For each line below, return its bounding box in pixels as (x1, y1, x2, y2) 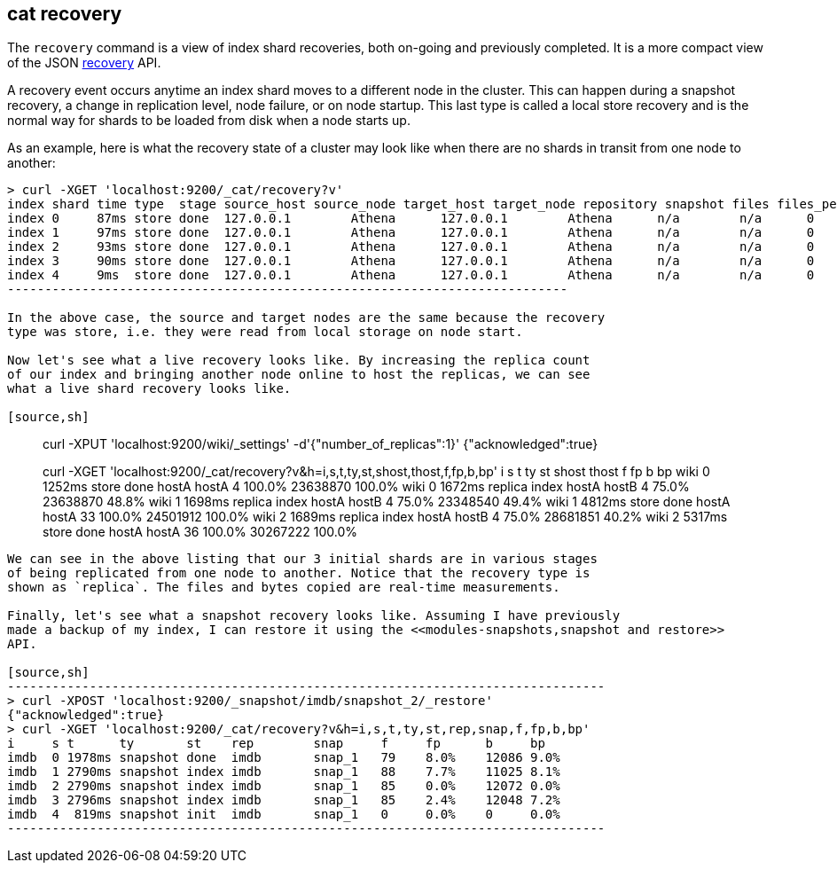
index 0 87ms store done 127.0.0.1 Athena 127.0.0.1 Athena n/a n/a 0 (7, 211, 815, 226)
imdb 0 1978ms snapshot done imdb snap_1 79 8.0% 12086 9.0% (7, 750, 560, 765)
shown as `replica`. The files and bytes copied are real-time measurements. (7, 580, 560, 595)
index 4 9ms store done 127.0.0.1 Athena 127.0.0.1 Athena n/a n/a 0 (7, 268, 815, 283)
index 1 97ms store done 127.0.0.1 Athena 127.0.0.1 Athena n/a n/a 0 (7, 225, 815, 240)
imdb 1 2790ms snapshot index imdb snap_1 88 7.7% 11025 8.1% (7, 764, 560, 780)
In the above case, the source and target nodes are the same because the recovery (7, 310, 606, 325)
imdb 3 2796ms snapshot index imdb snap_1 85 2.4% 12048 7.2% (7, 793, 560, 808)
